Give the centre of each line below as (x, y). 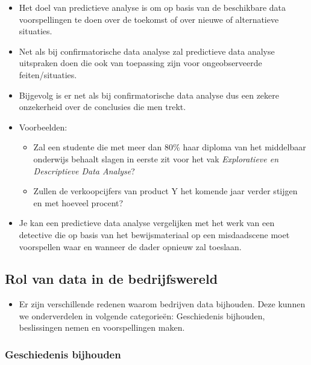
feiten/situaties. (48, 74)
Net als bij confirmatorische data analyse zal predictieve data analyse (147, 51)
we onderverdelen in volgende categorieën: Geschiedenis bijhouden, (142, 315)
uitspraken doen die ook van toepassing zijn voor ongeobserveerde (140, 63)
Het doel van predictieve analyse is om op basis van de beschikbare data (152, 7)
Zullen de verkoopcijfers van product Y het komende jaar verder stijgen (165, 191)
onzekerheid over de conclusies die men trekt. (102, 107)
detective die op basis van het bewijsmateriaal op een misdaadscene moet (154, 234)
